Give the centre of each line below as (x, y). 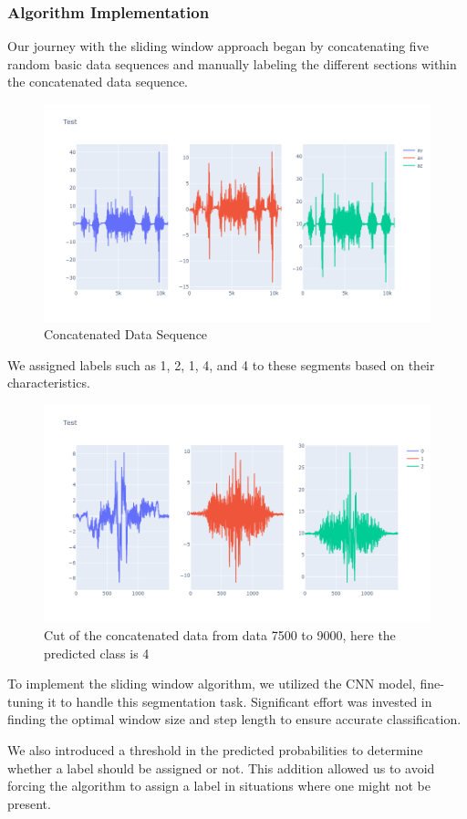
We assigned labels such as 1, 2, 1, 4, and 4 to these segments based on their (221, 364)
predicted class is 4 (97, 653)
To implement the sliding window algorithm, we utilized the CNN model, (212, 684)
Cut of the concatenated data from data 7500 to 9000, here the (220, 634)
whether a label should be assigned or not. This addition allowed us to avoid (221, 767)
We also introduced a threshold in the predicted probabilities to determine (215, 749)
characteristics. (49, 383)
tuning (26, 701)
